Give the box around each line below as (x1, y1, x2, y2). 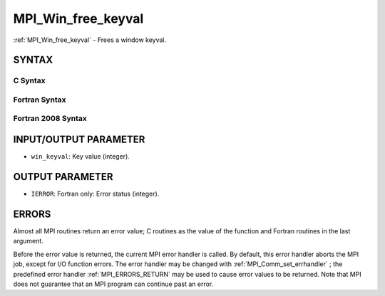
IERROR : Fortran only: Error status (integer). (31, 189, 160, 199)
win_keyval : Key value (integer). (31, 152, 130, 161)
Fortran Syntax (13, 95, 66, 105)
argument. (13, 237, 44, 245)
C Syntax (13, 75, 46, 85)
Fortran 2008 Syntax (13, 114, 87, 124)
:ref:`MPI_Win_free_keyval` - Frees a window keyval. (13, 36, 167, 44)
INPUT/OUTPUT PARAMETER (13, 134, 145, 146)
